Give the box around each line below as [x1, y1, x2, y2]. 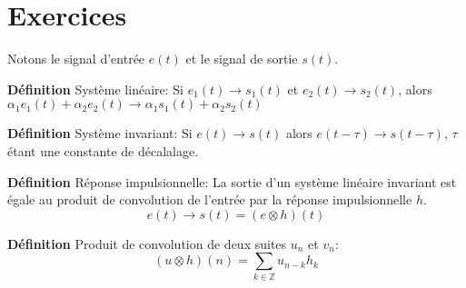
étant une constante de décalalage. [7, 141, 199, 160]
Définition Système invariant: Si [7, 124, 193, 143]
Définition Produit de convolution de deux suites [7, 233, 287, 253]
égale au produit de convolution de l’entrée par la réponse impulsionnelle [7, 190, 412, 209]
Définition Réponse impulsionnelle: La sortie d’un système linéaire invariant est [7, 172, 457, 191]
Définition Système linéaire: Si [7, 79, 183, 98]
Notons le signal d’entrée [7, 49, 145, 68]
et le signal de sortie [185, 49, 298, 68]
